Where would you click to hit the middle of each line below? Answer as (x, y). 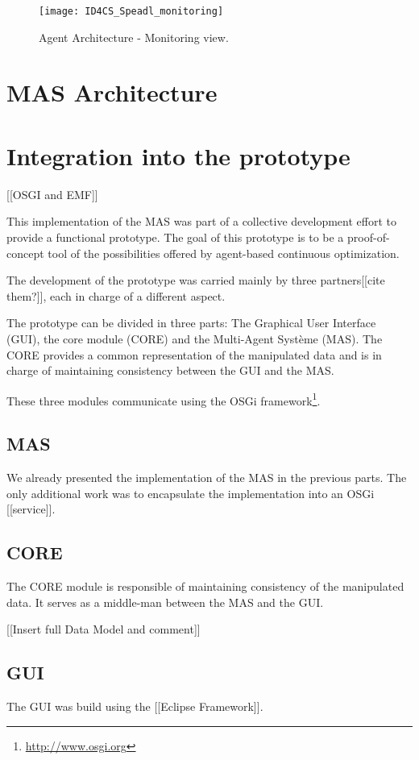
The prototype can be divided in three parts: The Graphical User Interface (191, 323)
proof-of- (369, 237)
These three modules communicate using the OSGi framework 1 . (164, 399)
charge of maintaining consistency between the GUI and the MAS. (170, 370)
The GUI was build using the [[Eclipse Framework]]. (135, 706)
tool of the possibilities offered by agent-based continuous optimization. (224, 253)
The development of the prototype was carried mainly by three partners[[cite (196, 280)
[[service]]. (31, 509)
